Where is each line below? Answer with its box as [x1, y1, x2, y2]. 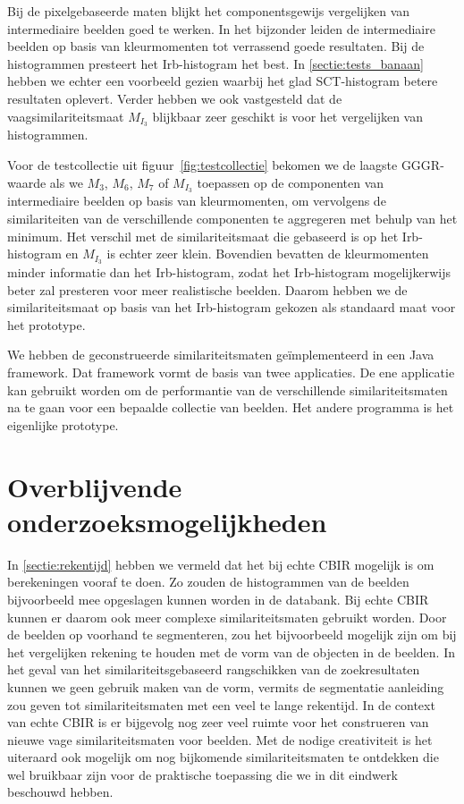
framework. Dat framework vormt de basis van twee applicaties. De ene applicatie [7, 363, 455, 382]
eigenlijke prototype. [7, 415, 119, 434]
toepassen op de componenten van [197, 173, 384, 191]
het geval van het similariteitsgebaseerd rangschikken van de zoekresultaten [7, 660, 420, 679]
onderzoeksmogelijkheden [7, 503, 327, 539]
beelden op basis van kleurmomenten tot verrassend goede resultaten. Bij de [7, 37, 425, 55]
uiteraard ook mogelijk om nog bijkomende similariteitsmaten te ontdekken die [7, 748, 439, 766]
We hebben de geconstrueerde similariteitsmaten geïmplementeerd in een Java [7, 345, 434, 364]
